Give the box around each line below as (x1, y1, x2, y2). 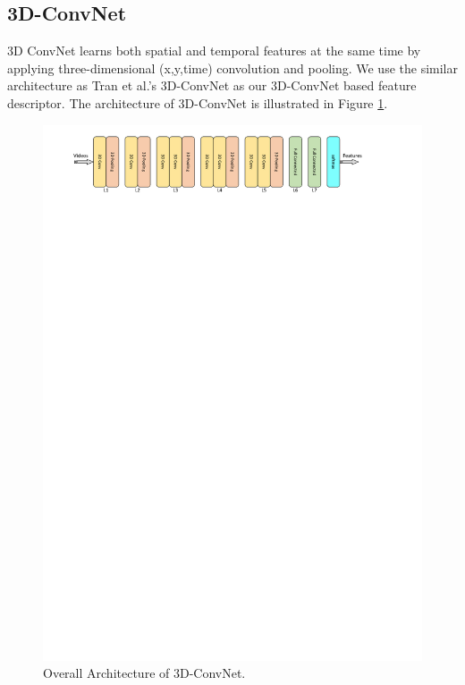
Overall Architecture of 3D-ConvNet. (43, 664, 246, 682)
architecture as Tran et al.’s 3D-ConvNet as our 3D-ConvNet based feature (7, 76, 417, 95)
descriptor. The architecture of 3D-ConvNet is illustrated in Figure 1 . (7, 93, 388, 112)
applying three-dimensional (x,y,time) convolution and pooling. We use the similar (7, 58, 458, 77)
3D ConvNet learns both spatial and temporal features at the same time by (7, 41, 421, 60)
